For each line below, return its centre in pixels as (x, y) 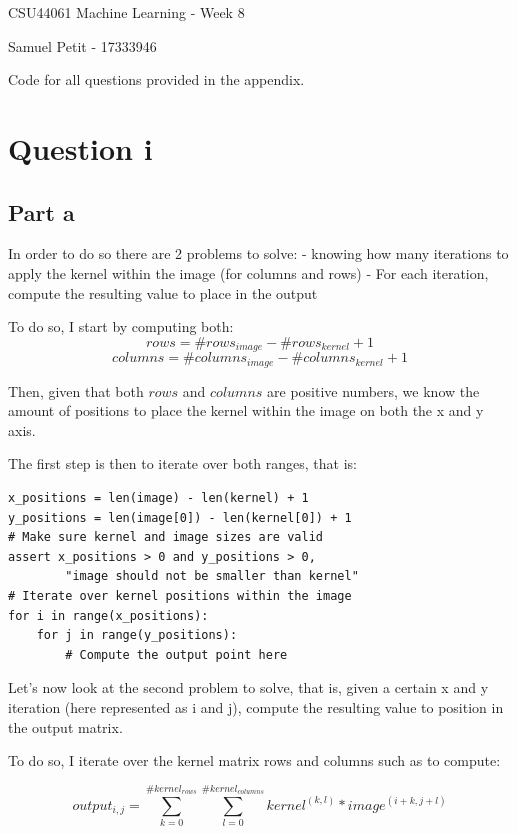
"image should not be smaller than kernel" (212, 576)
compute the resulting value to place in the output (163, 292)
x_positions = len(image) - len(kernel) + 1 (158, 498)
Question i (80, 147)
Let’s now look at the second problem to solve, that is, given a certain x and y (248, 687)
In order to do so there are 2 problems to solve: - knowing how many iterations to (258, 253)
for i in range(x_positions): (108, 615)
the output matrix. (65, 726)
